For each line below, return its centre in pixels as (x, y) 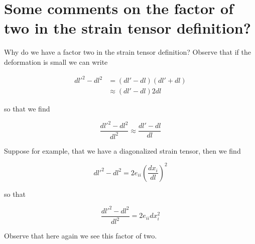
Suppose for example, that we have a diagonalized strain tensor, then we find (122, 150)
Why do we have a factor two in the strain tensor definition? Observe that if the (127, 52)
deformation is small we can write (56, 62)
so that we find (27, 109)
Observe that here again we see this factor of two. (81, 236)
